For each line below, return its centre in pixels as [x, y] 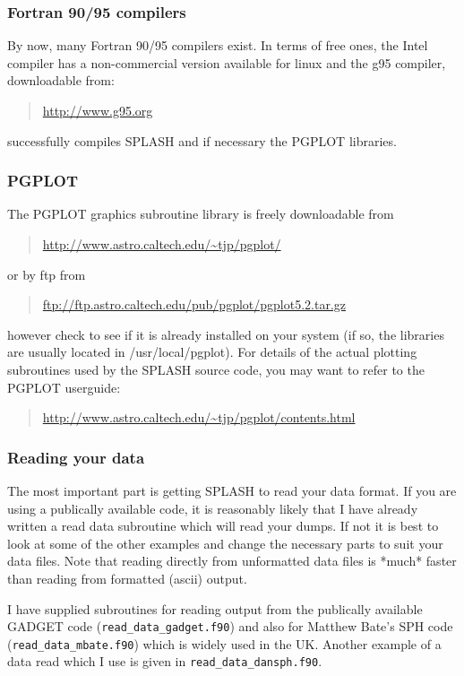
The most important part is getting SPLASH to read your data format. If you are [232, 490]
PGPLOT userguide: [64, 387]
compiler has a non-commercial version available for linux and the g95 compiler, [227, 62]
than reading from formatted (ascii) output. [127, 578]
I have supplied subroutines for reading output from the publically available [215, 608]
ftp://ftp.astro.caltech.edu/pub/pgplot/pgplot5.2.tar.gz [194, 304]
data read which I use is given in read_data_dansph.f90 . [165, 661]
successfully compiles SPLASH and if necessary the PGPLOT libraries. [202, 140]
